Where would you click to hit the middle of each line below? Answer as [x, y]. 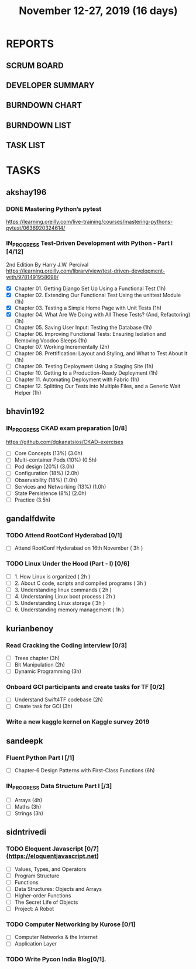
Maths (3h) [28, 806]
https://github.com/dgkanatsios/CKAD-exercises [65, 442]
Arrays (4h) [28, 800]
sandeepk [25, 741]
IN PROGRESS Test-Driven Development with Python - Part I [90, 244]
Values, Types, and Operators [50, 869]
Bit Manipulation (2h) [40, 664]
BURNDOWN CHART [44, 105]
